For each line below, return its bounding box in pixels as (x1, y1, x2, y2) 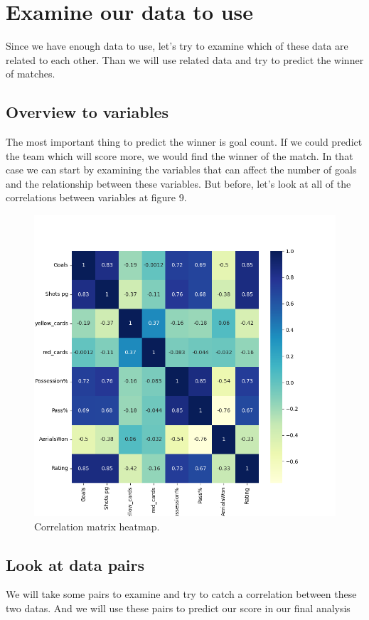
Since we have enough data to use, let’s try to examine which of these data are (6, 38, 348, 53)
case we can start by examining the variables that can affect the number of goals (6, 162, 357, 177)
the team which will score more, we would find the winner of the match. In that (6, 148, 353, 163)
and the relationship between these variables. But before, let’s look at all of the (6, 176, 351, 191)
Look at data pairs (6, 553, 144, 575)
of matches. (6, 66, 55, 81)
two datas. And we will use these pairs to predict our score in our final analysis (6, 601, 351, 616)
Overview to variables (6, 101, 169, 123)
